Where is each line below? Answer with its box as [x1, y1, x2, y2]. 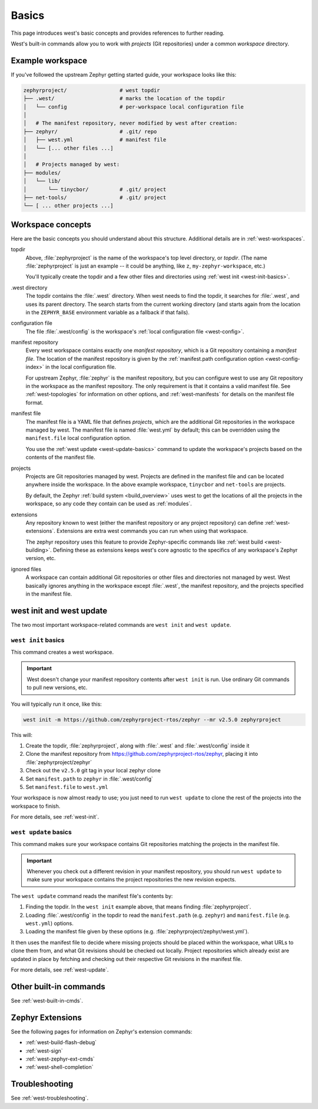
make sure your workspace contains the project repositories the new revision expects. [26, 876, 237, 883]
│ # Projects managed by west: [23, 161, 120, 168]
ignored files [11, 565, 41, 572]
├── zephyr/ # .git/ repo [23, 128, 157, 135]
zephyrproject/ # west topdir [23, 87, 160, 94]
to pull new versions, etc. [26, 684, 88, 691]
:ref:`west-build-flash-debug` [25, 1039, 97, 1046]
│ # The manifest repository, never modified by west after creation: [23, 120, 238, 127]
